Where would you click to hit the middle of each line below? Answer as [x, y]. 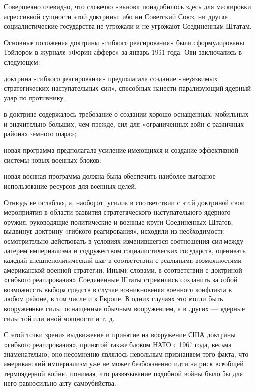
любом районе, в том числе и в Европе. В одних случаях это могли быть [113, 299]
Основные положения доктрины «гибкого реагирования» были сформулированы [124, 42]
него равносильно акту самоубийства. [60, 383]
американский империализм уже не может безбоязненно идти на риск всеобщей [124, 363]
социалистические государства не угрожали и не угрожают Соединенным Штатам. [128, 26]
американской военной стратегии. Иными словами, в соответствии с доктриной [123, 270]
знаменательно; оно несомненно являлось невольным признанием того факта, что [126, 354]
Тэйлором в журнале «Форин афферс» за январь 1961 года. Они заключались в [123, 52]
